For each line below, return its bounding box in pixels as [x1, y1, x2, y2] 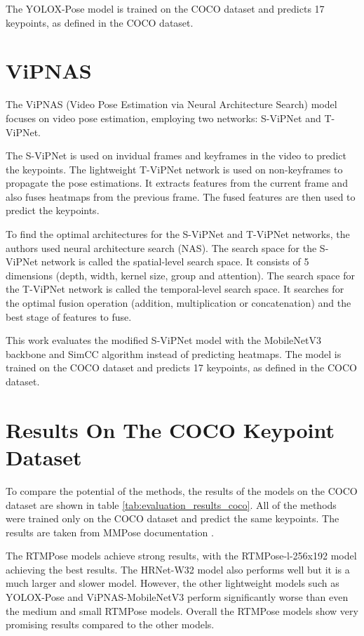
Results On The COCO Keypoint [6, 415, 335, 444]
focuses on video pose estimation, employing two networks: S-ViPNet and [6, 110, 321, 125]
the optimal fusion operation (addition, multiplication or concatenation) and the [6, 296, 351, 310]
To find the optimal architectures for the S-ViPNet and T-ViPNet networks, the [6, 227, 350, 241]
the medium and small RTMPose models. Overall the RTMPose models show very [6, 603, 358, 618]
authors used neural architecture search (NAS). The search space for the [6, 240, 317, 255]
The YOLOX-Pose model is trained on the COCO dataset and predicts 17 [6, 1, 325, 15]
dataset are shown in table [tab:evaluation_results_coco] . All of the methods [6, 497, 337, 512]
